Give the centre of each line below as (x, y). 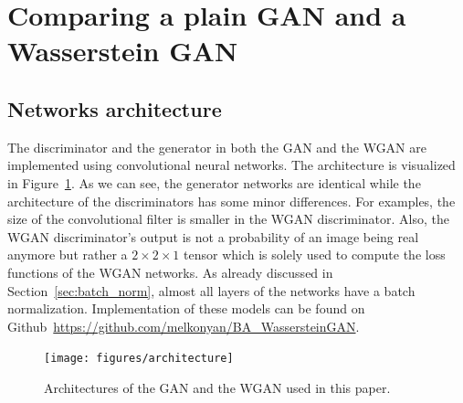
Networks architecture (115, 108)
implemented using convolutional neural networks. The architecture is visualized (231, 165)
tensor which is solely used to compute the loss (315, 255)
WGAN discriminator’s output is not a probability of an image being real (213, 236)
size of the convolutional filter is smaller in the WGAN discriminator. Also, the (229, 219)
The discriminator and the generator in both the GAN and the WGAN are (217, 147)
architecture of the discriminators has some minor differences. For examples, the (231, 201)
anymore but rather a (68, 255)
